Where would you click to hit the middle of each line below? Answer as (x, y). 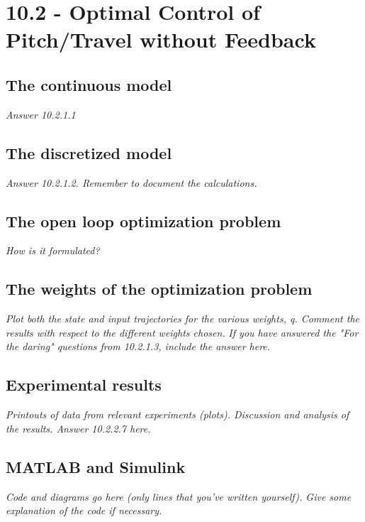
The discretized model (89, 152)
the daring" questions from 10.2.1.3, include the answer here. (138, 346)
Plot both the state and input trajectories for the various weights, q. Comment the (182, 319)
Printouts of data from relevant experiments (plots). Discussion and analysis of (178, 414)
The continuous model (89, 84)
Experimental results (84, 385)
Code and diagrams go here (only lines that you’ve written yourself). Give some (179, 496)
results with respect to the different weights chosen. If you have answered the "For (182, 332)
